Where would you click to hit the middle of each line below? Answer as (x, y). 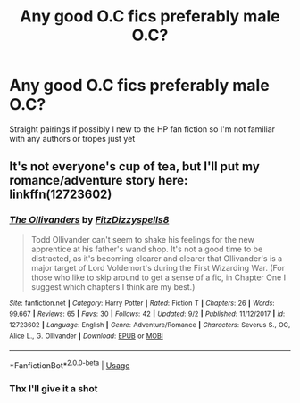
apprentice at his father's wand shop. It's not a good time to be (147, 249)
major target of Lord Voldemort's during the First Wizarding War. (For (158, 267)
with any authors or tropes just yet (72, 138)
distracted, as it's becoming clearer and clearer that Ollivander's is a (157, 258)
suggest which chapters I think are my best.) (113, 286)
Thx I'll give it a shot (54, 388)
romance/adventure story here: (99, 181)
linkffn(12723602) (61, 195)
